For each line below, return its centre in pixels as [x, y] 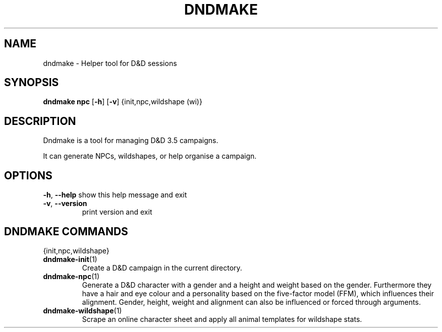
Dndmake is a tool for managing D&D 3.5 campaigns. [131, 141]
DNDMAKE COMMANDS [66, 231]
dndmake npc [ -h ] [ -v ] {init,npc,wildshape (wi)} [123, 102]
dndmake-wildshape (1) [82, 310]
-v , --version [65, 204]
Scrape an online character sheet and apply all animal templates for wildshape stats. [222, 319]
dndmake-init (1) [70, 259]
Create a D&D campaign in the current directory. [162, 268]
